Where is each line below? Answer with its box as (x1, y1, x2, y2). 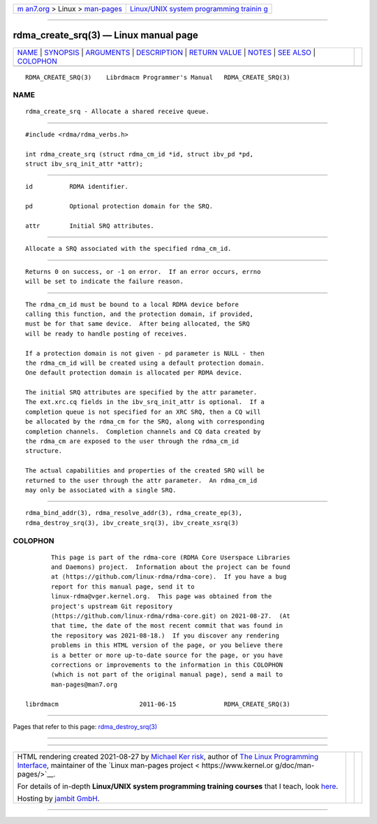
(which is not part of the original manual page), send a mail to (51, 671, 283, 679)
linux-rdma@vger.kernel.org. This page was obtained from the (51, 593, 272, 600)
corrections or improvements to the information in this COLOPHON (51, 661, 283, 669)
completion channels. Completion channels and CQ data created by (25, 427, 261, 435)
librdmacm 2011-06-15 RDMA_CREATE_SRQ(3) (25, 700, 290, 708)
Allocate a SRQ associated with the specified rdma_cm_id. (25, 245, 232, 253)
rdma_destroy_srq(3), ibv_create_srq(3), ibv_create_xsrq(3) (25, 519, 239, 527)
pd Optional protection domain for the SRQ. (25, 203, 213, 210)
